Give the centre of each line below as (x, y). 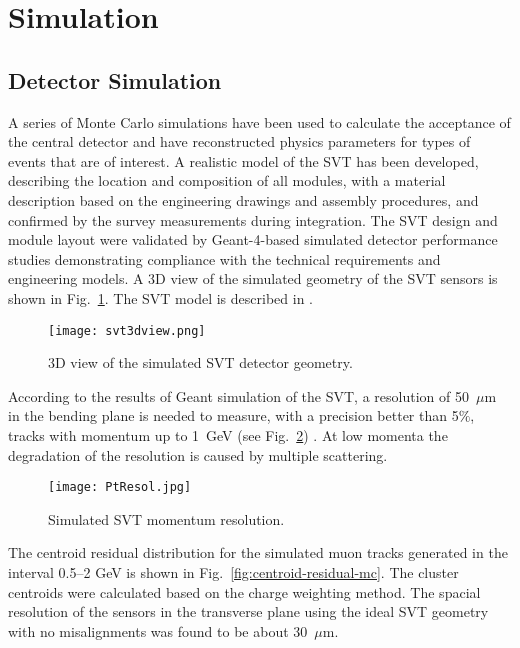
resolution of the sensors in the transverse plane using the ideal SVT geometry (248, 611)
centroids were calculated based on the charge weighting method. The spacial (244, 591)
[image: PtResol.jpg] (120, 487)
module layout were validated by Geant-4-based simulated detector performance (253, 239)
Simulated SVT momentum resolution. (166, 518)
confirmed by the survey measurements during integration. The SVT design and (253, 219)
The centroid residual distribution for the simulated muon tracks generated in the (258, 552)
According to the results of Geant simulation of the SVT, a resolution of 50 (238, 395)
